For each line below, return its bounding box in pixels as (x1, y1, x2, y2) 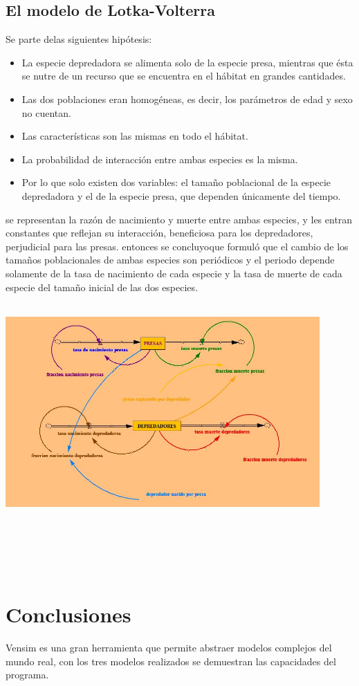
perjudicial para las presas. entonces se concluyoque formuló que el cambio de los (6, 239, 349, 253)
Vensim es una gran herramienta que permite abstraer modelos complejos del (6, 640, 332, 655)
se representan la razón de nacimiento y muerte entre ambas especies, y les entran (6, 212, 353, 226)
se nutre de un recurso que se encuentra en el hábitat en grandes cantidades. (21, 68, 346, 83)
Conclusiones (6, 600, 131, 629)
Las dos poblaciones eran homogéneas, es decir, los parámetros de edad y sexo (21, 91, 353, 106)
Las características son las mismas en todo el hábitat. (21, 129, 248, 143)
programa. (6, 667, 49, 682)
